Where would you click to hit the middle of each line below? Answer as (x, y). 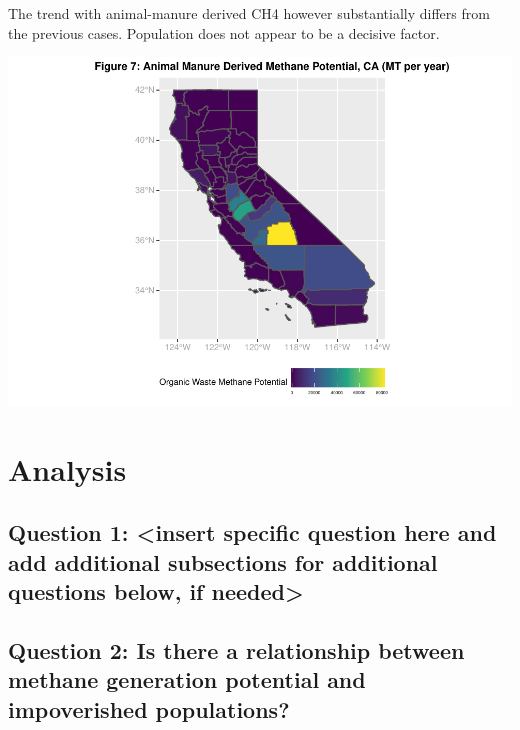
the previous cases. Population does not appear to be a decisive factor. (224, 32)
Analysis (67, 468)
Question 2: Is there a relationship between (236, 650)
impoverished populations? (149, 708)
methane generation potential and (187, 679)
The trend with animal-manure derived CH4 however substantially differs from (249, 13)
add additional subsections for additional (223, 561)
